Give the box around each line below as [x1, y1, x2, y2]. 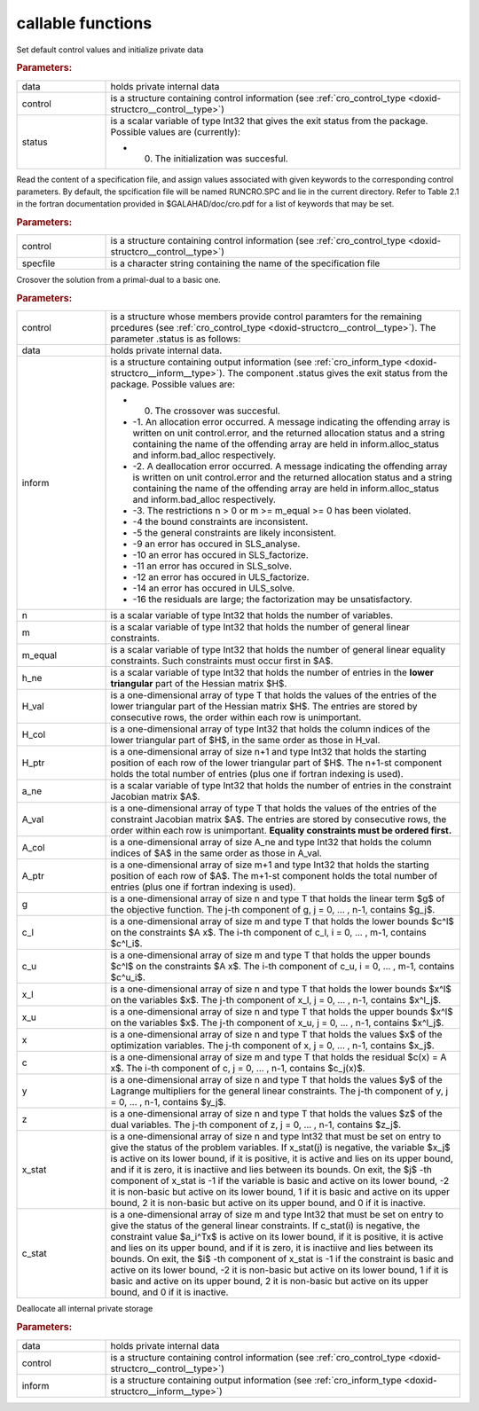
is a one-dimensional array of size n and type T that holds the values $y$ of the [110, 1074, 443, 1086]
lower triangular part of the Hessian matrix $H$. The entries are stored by [110, 701, 418, 713]
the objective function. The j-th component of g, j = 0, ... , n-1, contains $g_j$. [110, 904, 436, 916]
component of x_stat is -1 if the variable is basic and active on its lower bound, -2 [110, 1175, 450, 1188]
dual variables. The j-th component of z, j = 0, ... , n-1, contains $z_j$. [110, 1118, 402, 1131]
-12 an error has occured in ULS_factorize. [132, 571, 310, 584]
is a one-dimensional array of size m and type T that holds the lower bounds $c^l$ [110, 915, 454, 928]
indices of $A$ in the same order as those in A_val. [110, 847, 323, 859]
